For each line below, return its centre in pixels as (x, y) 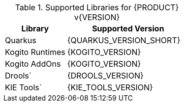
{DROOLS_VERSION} (105, 76)
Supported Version (128, 28)
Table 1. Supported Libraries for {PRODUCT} (97, 7)
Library (35, 28)
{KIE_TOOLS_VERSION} (110, 87)
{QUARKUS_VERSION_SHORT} (124, 40)
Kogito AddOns (33, 64)
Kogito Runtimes (35, 52)
